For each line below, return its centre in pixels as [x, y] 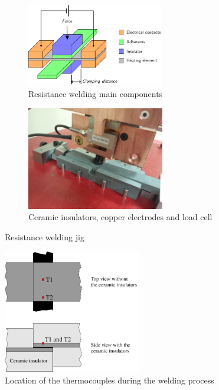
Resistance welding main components [96, 94]
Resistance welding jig [45, 236]
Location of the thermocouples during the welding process [109, 380]
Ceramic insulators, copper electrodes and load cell [120, 217]
